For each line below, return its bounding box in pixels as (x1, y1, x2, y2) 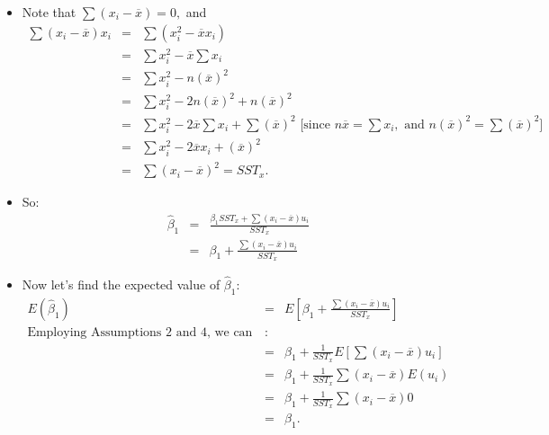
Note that (22, 3, 76, 21)
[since (300, 118, 330, 131)
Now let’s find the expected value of (22, 275, 220, 294)
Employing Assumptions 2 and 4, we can (27, 326, 253, 339)
